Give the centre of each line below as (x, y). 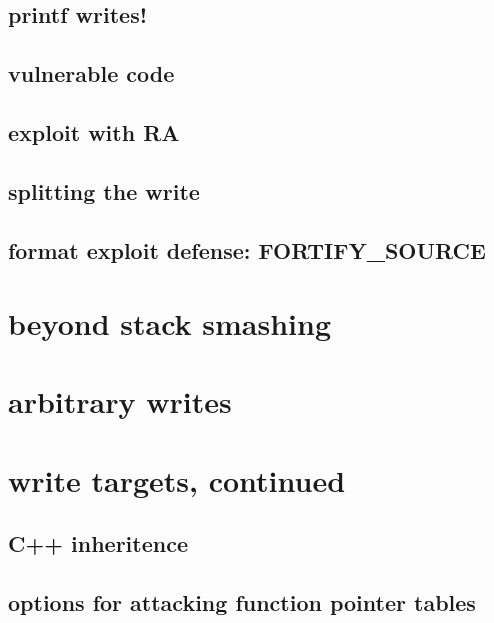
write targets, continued (177, 479)
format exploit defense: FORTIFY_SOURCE (247, 249)
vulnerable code (91, 73)
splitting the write (104, 190)
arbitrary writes (120, 401)
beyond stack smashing (169, 323)
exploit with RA (94, 131)
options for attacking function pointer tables (242, 602)
